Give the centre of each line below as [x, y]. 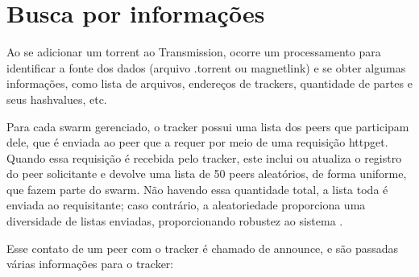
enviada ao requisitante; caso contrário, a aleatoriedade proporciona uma [186, 205]
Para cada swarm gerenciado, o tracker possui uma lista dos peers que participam [208, 126]
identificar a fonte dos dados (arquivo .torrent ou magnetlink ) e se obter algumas [206, 67]
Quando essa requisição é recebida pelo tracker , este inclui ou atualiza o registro [204, 157]
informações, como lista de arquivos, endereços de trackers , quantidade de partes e [209, 83]
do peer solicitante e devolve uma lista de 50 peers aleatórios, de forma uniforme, [207, 174]
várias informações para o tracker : [90, 264]
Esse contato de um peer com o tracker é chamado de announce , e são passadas [203, 248]
